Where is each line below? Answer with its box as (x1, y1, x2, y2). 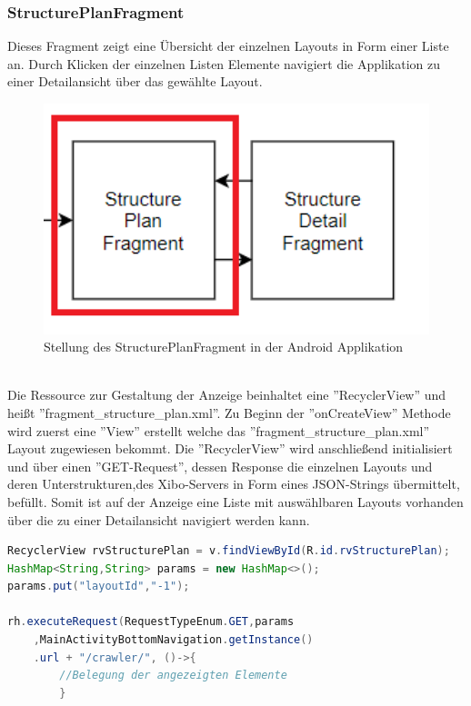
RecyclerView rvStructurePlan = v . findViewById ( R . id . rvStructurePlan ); (7, 544, 450, 558)
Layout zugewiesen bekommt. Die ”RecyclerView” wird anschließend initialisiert (7, 439, 453, 458)
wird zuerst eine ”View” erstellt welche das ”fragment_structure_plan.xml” (7, 421, 430, 440)
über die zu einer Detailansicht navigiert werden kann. (7, 510, 310, 529)
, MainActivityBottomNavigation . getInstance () (33, 633, 314, 647)
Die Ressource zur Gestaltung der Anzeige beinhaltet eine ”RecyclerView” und (7, 385, 446, 404)
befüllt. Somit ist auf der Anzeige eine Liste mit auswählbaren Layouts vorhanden (7, 492, 464, 511)
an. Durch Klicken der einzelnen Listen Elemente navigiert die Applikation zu (7, 54, 441, 73)
